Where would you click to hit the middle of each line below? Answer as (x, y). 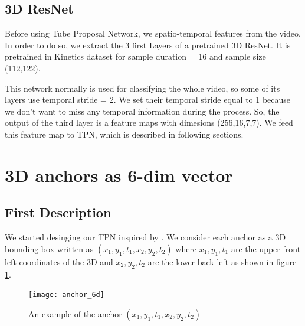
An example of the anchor (75, 313)
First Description (58, 212)
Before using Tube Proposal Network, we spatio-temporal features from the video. (153, 33)
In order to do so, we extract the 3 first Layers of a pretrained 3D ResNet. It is (148, 45)
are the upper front (266, 248)
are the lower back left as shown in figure (222, 261)
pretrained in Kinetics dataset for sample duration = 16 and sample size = (140, 56)
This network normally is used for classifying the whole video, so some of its (142, 88)
